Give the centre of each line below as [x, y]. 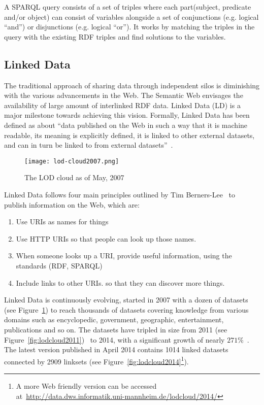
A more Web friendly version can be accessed [86, 385]
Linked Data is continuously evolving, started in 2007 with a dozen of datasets [126, 300]
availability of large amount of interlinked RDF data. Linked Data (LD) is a [122, 105]
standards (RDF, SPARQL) [59, 265]
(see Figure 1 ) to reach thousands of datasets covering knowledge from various [126, 309]
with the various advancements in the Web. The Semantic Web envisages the [124, 95]
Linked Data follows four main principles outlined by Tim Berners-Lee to [120, 194]
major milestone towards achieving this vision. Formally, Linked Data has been [127, 115]
